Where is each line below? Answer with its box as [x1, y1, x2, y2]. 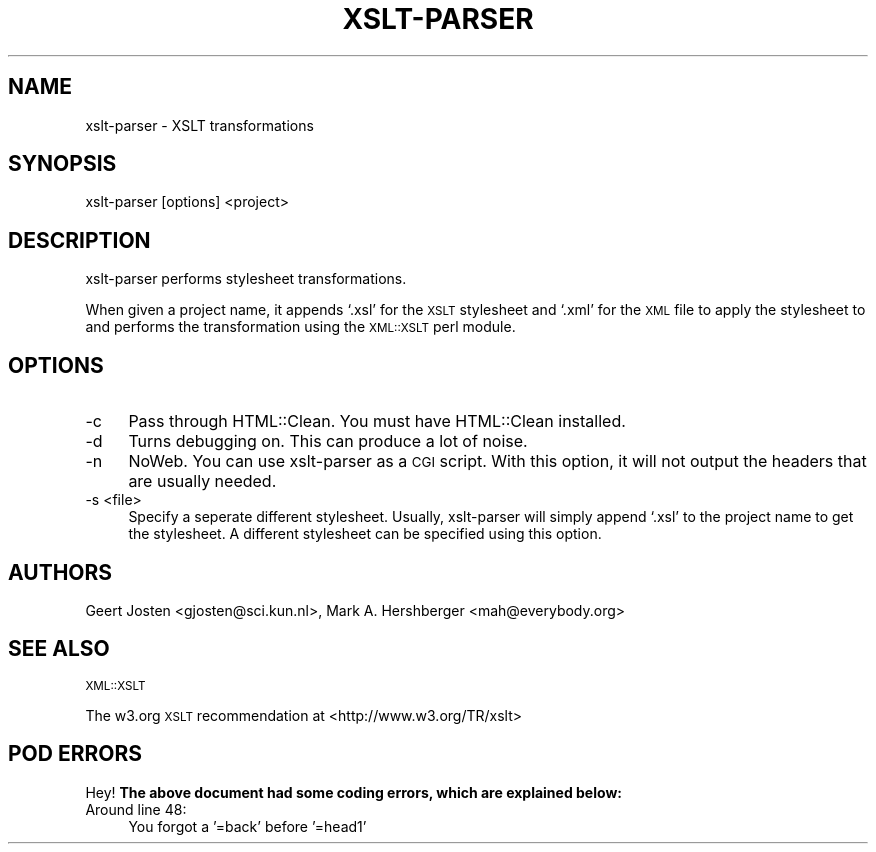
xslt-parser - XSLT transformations [85, 116, 314, 134]
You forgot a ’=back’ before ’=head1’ [128, 817, 367, 835]
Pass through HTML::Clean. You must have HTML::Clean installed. [128, 411, 626, 432]
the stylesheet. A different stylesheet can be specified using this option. [128, 525, 602, 543]
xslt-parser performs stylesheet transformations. [85, 270, 407, 288]
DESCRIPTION [8, 227, 151, 253]
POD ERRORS [8, 741, 142, 767]
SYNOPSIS [8, 151, 117, 177]
